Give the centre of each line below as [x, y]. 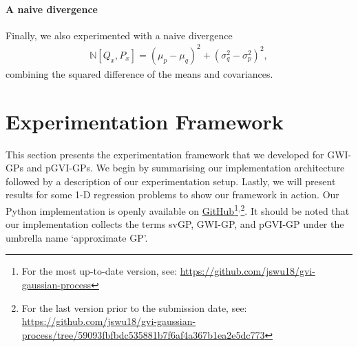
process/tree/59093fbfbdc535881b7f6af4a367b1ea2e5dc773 [143, 334]
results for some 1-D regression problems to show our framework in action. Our [172, 194]
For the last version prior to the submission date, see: [134, 307]
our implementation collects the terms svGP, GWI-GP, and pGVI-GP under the [175, 224]
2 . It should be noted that [295, 210]
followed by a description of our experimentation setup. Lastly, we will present [171, 181]
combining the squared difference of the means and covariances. [139, 73]
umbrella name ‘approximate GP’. [77, 237]
